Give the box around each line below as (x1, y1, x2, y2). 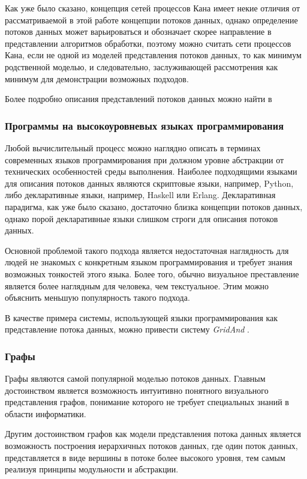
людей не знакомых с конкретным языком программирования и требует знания (5, 256, 293, 268)
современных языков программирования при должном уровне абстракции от (5, 153, 284, 166)
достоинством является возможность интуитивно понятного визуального (5, 384, 269, 396)
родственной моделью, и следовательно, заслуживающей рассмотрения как (5, 60, 278, 73)
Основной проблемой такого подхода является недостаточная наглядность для (5, 244, 289, 256)
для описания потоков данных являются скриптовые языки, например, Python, (5, 176, 294, 189)
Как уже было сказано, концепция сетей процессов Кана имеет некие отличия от (5, 2, 300, 14)
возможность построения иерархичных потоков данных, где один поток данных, (5, 439, 298, 452)
